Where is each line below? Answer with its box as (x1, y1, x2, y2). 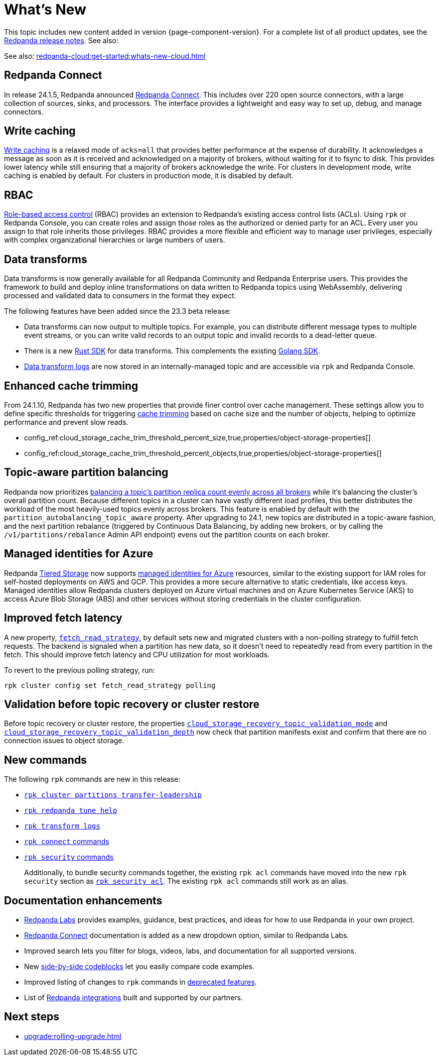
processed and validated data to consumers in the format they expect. (4, 291, 236, 300)
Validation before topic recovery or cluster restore (4, 697, 260, 711)
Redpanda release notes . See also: (4, 36, 118, 45)
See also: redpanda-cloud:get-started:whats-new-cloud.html (4, 51, 206, 60)
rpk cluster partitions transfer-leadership (24, 791, 202, 799)
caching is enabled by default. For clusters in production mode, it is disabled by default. (4, 171, 294, 180)
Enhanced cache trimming (4, 379, 138, 392)
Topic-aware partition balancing (4, 466, 169, 479)
